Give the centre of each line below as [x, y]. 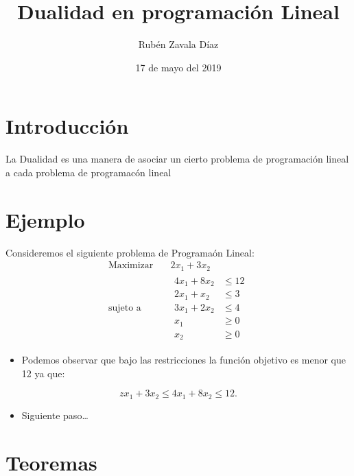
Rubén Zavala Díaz [178, 44]
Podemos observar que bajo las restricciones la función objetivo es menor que [184, 360]
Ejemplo [45, 219]
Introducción [67, 126]
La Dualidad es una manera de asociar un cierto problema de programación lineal [177, 159]
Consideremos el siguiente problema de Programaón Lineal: [130, 252]
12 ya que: [43, 373]
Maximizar [131, 266]
